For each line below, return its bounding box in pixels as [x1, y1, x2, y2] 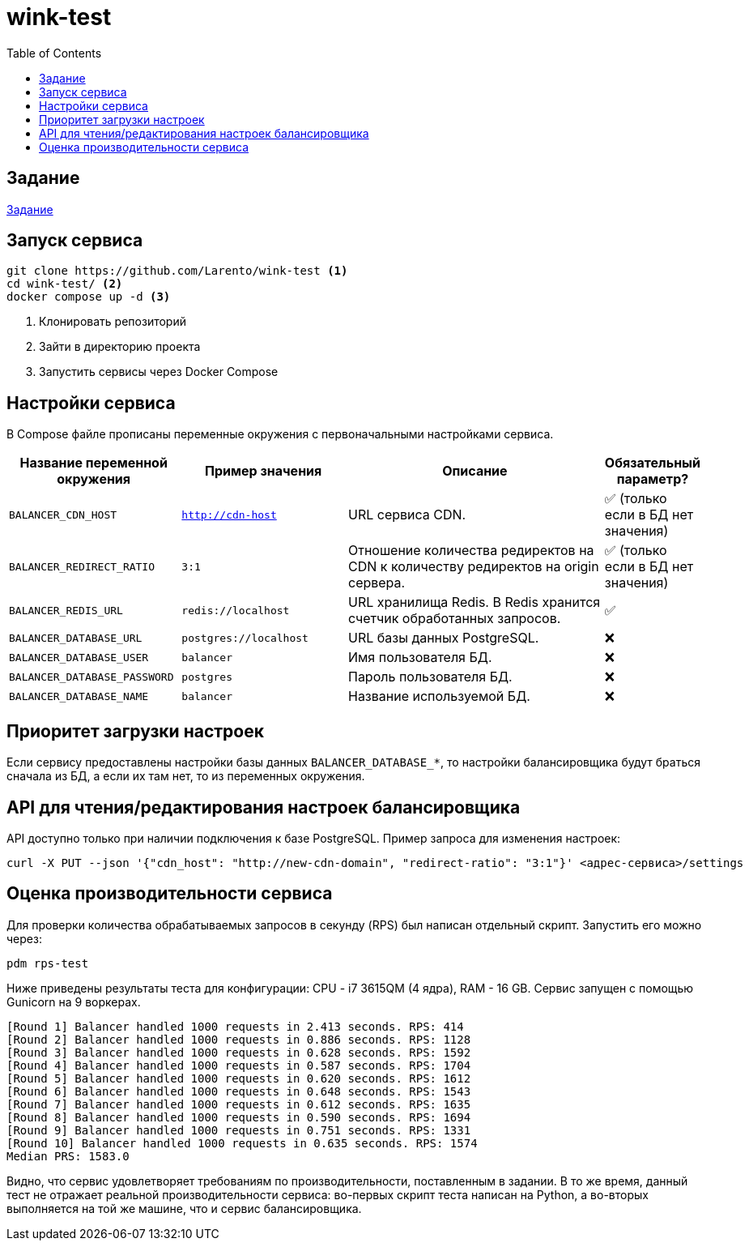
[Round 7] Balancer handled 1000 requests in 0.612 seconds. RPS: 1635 [6, 1097, 471, 1111]
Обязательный [604, 455, 700, 472]
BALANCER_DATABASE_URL [9, 631, 143, 644]
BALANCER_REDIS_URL [9, 604, 123, 617]
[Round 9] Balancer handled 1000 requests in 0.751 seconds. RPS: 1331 [6, 1123, 471, 1137]
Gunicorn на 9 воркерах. [6, 994, 141, 1009]
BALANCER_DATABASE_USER [9, 651, 149, 664]
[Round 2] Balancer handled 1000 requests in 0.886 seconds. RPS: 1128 [6, 1032, 471, 1046]
